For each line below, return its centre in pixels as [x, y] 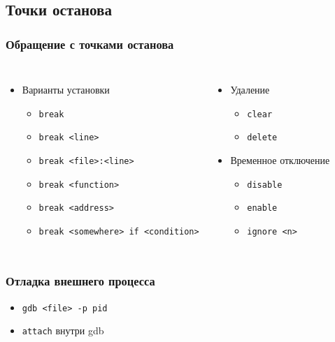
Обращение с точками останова [90, 44]
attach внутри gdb [63, 330]
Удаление [250, 89]
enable [262, 208]
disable [265, 185]
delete [262, 138]
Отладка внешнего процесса [80, 281]
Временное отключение [280, 159]
